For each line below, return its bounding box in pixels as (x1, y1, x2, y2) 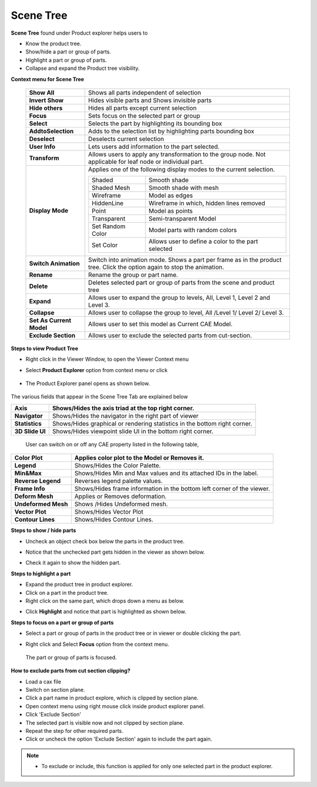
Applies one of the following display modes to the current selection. (88, 165, 275, 173)
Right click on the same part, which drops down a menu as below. (25, 597, 185, 604)
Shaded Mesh (92, 183, 130, 192)
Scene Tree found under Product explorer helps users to (11, 29, 148, 36)
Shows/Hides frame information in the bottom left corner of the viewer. (74, 485, 270, 493)
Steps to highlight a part (11, 570, 71, 577)
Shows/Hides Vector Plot (74, 508, 144, 516)
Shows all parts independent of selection (88, 88, 201, 96)
